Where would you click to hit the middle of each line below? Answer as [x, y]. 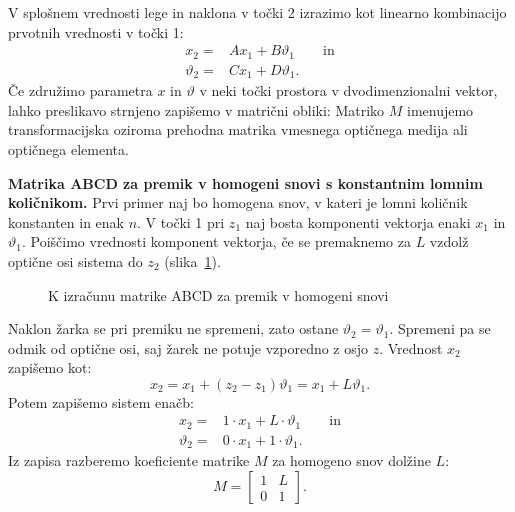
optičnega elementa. [68, 148]
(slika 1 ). [192, 260]
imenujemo [440, 109]
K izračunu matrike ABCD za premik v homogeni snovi [218, 294]
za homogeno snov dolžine [351, 460]
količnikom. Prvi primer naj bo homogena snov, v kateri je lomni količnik [238, 202]
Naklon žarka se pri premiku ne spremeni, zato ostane [173, 328]
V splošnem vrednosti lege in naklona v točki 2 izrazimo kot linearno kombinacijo [257, 12]
